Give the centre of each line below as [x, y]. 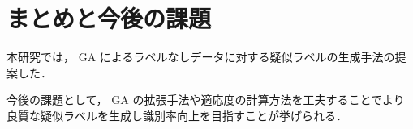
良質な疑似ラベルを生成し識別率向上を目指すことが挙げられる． [177, 115]
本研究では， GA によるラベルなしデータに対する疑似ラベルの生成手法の [201, 57]
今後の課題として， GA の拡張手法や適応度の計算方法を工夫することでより [206, 100]
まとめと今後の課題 [109, 18]
